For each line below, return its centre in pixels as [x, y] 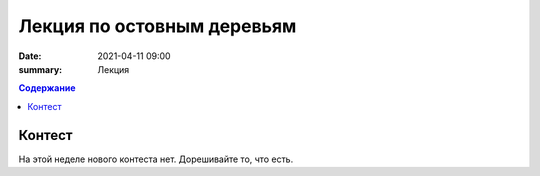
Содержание [47, 88]
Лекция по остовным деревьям [157, 26]
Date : [30, 56]
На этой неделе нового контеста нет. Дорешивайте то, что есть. [156, 159]
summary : [40, 69]
